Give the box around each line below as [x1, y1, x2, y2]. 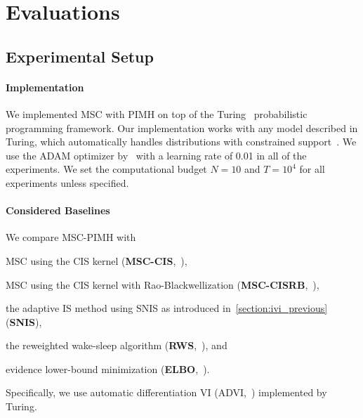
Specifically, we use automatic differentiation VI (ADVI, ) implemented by [6, 385, 327, 400]
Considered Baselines [6, 203, 110, 218]
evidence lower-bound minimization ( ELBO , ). [6, 361, 210, 376]
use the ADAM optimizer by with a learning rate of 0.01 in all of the [6, 148, 307, 162]
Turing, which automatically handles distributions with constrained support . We [6, 134, 357, 149]
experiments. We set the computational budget [6, 162, 207, 176]
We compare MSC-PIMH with [6, 230, 136, 244]
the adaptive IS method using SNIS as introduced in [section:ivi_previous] [6, 301, 328, 315]
